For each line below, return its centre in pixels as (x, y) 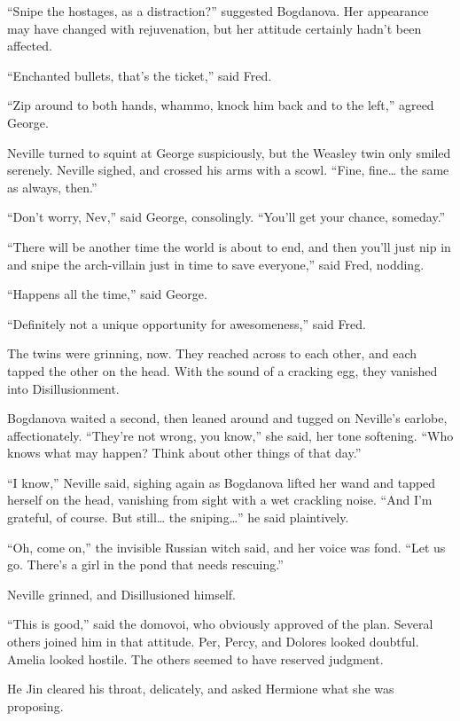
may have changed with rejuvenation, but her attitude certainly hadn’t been (214, 28)
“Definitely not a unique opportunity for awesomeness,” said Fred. (187, 323)
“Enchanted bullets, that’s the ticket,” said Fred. (140, 75)
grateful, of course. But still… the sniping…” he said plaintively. (178, 517)
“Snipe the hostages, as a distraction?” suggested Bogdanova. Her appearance (218, 11)
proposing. (35, 705)
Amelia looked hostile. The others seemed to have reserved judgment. (195, 658)
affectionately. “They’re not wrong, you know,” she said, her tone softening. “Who (230, 435)
